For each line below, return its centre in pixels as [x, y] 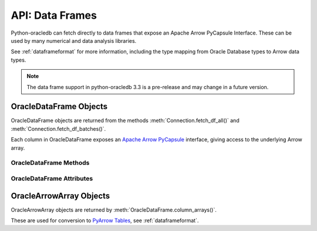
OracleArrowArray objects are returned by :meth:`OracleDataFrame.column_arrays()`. [114, 210]
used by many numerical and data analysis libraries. [74, 40]
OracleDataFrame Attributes [52, 178]
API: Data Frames [54, 15]
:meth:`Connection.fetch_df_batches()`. [58, 128]
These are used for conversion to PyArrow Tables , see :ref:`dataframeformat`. [105, 220]
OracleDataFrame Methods [50, 163]
